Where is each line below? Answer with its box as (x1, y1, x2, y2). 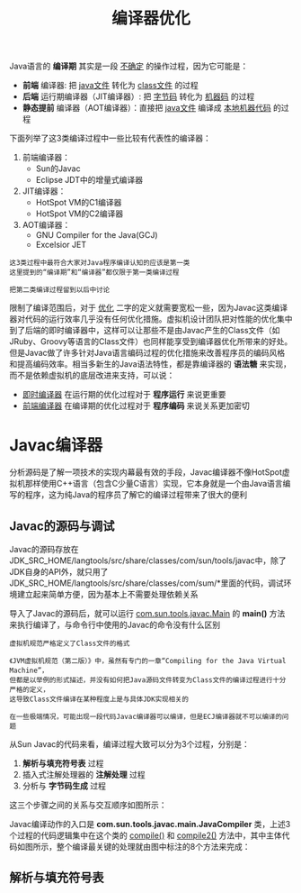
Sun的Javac (35, 163, 81, 174)
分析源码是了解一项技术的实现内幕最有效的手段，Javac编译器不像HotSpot (9, 467, 283, 478)
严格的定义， (9, 685, 50, 694)
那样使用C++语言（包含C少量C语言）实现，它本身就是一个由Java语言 (24, 478, 283, 489)
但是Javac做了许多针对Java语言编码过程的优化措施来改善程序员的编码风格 (9, 348, 286, 359)
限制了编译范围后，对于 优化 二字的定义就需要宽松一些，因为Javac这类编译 (9, 303, 288, 314)
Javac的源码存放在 (9, 543, 79, 554)
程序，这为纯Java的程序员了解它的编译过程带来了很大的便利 (24, 489, 248, 500)
